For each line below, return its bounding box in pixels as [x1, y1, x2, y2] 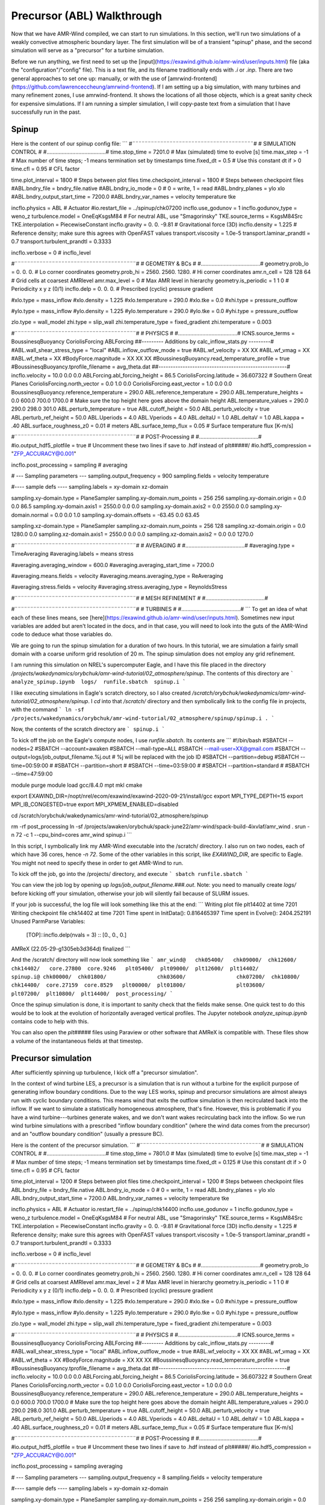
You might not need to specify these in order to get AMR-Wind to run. [11, 859, 184, 866]
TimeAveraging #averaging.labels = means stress [11, 550, 134, 557]
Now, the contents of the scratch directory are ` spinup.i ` [11, 725, 166, 733]
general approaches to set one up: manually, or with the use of [11, 75, 167, 82]
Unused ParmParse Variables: [11, 918, 85, 925]
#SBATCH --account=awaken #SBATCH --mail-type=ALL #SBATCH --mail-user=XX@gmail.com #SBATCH [34, 745, 300, 752]
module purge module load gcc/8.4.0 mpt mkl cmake [11, 781, 143, 789]
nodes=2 [11, 745, 34, 752]
